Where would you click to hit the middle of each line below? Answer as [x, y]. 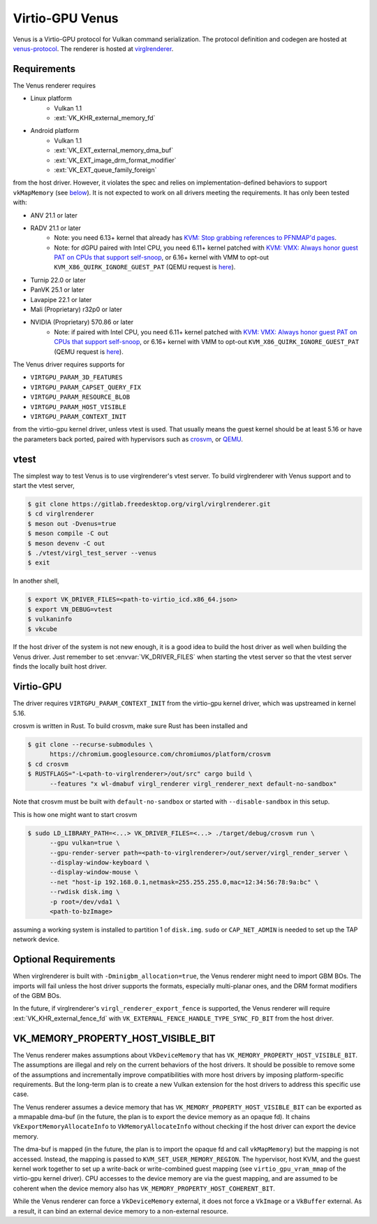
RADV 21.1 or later [56, 228]
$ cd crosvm [48, 764]
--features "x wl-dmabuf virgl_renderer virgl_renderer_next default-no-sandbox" [193, 784]
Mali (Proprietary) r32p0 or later [76, 309]
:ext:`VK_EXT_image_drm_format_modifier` [116, 160]
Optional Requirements [64, 959]
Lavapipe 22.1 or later [61, 299]
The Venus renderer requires [54, 85]
